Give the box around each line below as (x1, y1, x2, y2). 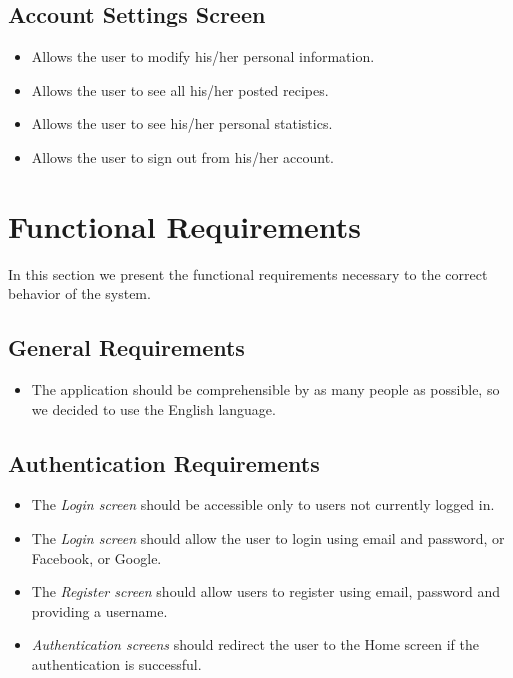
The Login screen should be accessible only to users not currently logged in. (31, 494, 495, 515)
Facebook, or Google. (31, 547, 162, 568)
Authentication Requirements (8, 447, 320, 478)
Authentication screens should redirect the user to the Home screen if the (31, 634, 479, 655)
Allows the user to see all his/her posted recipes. (31, 79, 329, 100)
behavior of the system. (8, 283, 151, 304)
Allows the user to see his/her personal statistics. (31, 113, 333, 134)
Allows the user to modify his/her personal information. (31, 46, 375, 67)
